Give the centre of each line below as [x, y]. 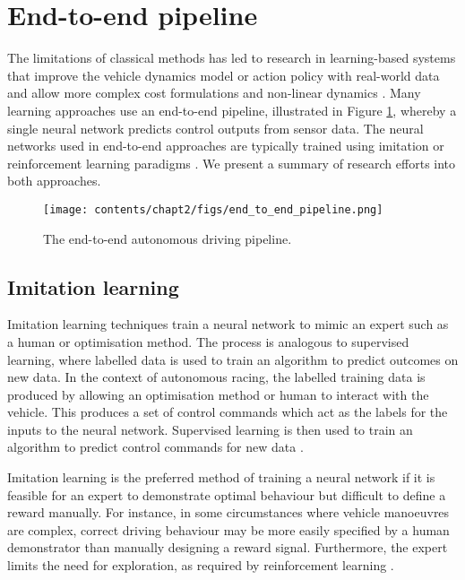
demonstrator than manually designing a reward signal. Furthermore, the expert [228, 547]
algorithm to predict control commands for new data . [155, 447]
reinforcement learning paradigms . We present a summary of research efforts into [232, 163]
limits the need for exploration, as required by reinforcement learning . [201, 565]
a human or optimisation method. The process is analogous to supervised [208, 341]
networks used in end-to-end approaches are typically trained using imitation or [226, 146]
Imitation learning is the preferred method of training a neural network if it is [221, 477]
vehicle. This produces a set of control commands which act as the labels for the [228, 412]
